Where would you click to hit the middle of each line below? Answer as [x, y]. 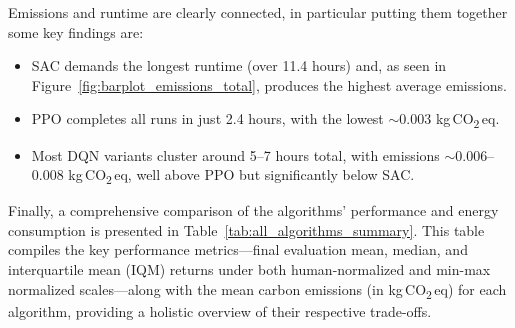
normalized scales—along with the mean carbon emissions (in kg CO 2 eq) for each [257, 290]
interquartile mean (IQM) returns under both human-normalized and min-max [249, 269]
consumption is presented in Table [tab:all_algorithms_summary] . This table [246, 229]
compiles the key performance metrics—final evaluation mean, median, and [238, 249]
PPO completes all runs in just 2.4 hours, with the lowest [207, 118]
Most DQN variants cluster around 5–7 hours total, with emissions [235, 154]
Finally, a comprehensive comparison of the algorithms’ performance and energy [253, 210]
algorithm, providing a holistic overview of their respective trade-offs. [220, 310]
